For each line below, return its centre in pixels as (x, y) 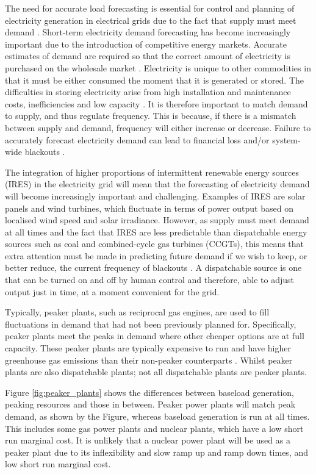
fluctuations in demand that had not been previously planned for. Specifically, (151, 324)
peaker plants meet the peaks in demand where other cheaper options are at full (155, 336)
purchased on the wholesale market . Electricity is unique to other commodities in (158, 67)
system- (286, 139)
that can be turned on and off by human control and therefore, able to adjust (149, 280)
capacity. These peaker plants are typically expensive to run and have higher (148, 348)
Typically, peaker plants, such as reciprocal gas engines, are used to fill (137, 312)
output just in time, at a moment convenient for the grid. (112, 291)
